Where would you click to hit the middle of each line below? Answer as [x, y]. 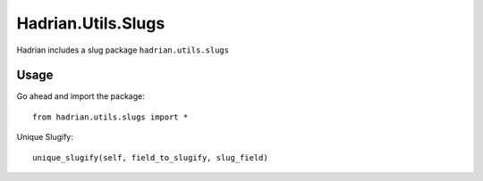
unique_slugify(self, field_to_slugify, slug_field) [150, 157]
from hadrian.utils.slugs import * [110, 117]
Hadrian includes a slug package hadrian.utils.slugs [123, 50]
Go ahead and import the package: [80, 96]
